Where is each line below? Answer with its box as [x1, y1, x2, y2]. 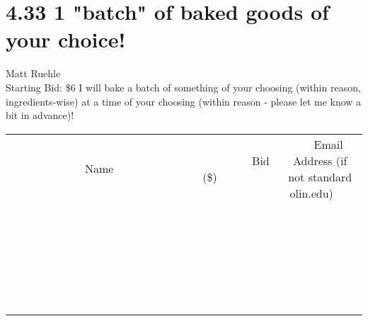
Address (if [293, 152, 347, 169]
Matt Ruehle [6, 66, 61, 81]
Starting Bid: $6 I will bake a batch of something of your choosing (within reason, [6, 79, 361, 94]
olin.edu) [289, 184, 333, 201]
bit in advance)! [6, 108, 74, 123]
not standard [288, 168, 352, 185]
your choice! [6, 25, 126, 54]
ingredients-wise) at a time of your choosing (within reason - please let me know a [6, 94, 362, 108]
